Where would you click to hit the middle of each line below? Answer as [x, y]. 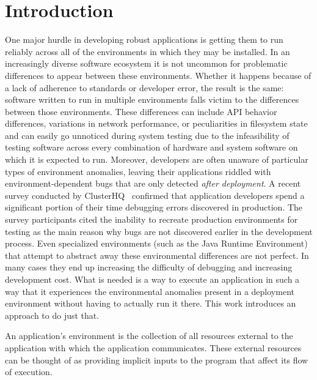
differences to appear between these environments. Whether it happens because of [158, 75]
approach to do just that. [52, 315]
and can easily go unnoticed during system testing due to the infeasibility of [147, 135]
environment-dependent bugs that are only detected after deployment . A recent [153, 183]
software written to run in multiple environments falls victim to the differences [152, 99]
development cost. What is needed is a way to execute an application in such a [152, 279]
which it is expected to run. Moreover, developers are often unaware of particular [157, 159]
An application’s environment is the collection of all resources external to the [149, 336]
